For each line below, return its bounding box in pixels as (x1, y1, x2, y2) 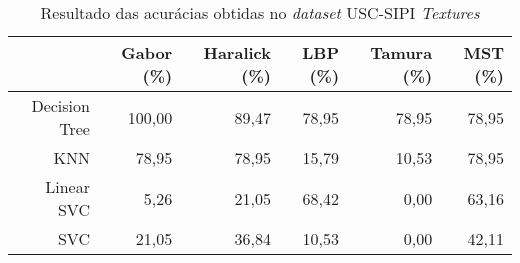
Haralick (203, 41, 271, 64)
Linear (45, 175, 90, 198)
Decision (31, 94, 90, 117)
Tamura (370, 41, 433, 64)
